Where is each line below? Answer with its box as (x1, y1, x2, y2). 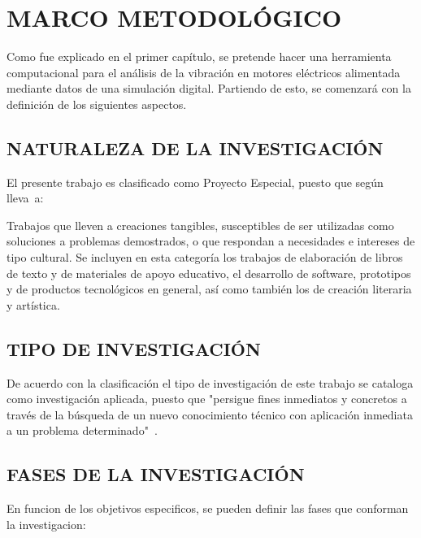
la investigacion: (7, 515, 86, 532)
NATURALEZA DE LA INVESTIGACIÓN (7, 135, 384, 160)
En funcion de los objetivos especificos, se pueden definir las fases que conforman (7, 500, 409, 517)
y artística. (7, 296, 60, 313)
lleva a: (7, 189, 44, 206)
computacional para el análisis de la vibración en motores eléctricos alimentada (7, 63, 401, 80)
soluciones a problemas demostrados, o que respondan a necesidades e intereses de (7, 232, 415, 249)
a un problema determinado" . (7, 422, 158, 439)
